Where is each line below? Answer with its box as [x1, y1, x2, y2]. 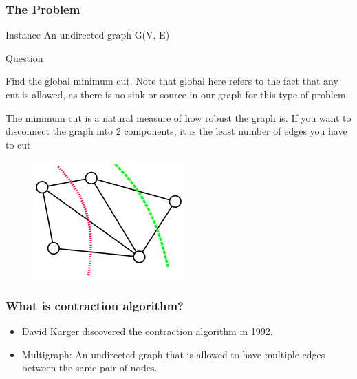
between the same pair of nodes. [21, 360, 158, 375]
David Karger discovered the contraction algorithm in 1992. [21, 324, 273, 338]
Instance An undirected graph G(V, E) [6, 28, 170, 42]
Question [6, 50, 43, 65]
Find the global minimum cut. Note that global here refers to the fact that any [6, 74, 338, 88]
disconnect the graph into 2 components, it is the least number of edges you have [6, 124, 347, 138]
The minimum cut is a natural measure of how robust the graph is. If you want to [6, 110, 351, 124]
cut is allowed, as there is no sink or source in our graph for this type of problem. [6, 87, 349, 101]
